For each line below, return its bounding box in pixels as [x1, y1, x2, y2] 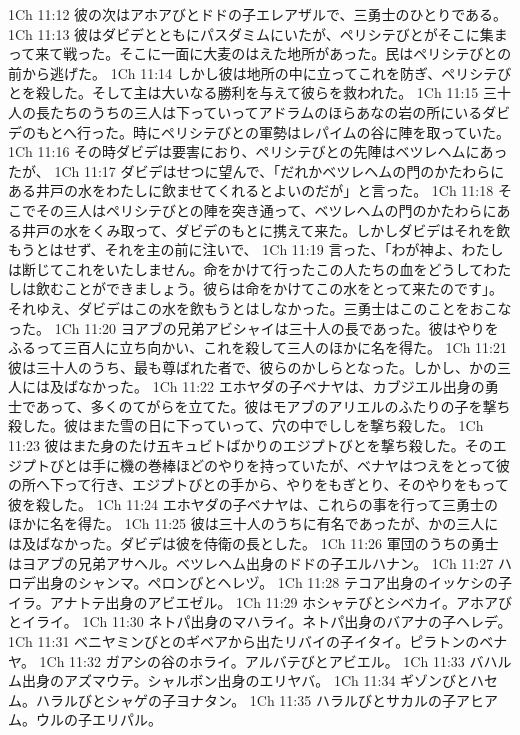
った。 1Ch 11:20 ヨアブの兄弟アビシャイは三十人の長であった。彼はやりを [8, 317, 499, 338]
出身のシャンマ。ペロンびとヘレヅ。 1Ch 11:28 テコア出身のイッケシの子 [35, 572, 512, 593]
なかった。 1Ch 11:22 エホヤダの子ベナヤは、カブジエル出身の [77, 376, 485, 397]
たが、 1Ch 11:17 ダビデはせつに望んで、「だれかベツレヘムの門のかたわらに [8, 160, 505, 181]
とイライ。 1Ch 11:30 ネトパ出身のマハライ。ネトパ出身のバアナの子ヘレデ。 [8, 611, 512, 632]
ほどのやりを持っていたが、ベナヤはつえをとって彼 [175, 454, 510, 475]
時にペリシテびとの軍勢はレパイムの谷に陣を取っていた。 [133, 121, 510, 142]
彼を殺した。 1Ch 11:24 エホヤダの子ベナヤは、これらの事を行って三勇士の [8, 493, 499, 514]
